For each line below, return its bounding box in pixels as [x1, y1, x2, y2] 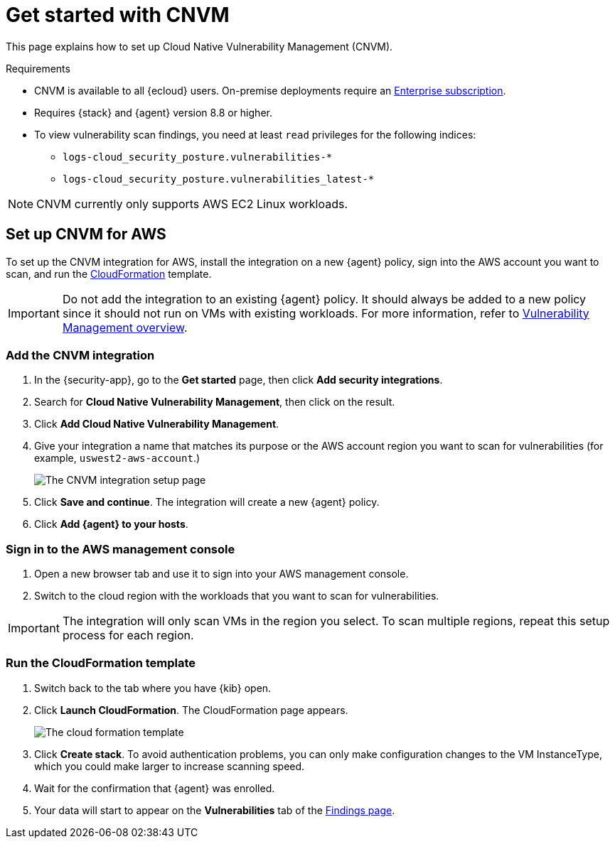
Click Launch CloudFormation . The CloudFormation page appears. [34, 703, 348, 716]
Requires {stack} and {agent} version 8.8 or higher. [34, 106, 272, 119]
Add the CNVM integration [6, 347, 155, 362]
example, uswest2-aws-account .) [34, 452, 200, 465]
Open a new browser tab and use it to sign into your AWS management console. [34, 568, 409, 580]
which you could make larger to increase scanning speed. [34, 759, 305, 772]
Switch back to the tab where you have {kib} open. [34, 681, 272, 694]
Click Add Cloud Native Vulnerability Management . [34, 418, 279, 431]
